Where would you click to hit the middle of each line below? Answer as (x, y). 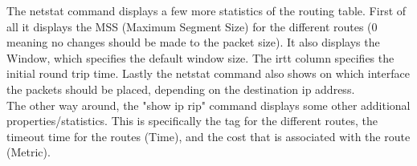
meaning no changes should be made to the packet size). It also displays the (193, 42)
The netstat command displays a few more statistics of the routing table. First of (206, 10)
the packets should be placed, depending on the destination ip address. (181, 89)
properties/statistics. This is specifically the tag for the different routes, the (192, 121)
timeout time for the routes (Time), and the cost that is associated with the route (208, 136)
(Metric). (29, 152)
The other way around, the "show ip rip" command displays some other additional (208, 105)
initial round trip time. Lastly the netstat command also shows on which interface (208, 73)
